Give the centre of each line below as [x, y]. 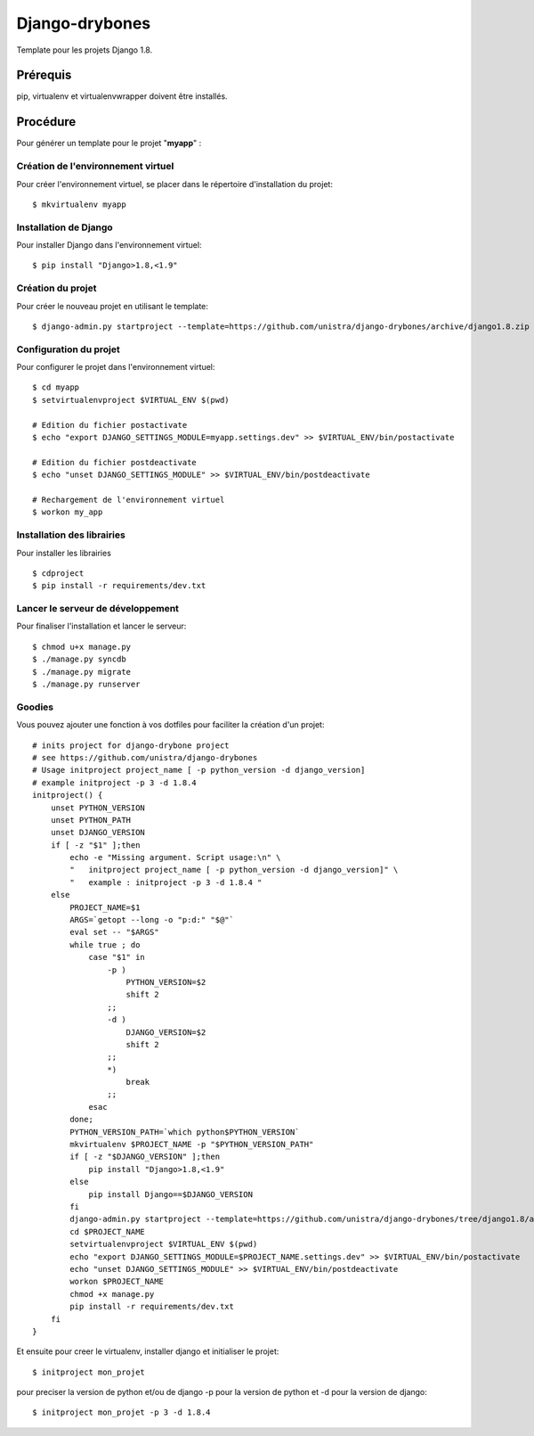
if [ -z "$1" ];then [95, 845]
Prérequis [44, 75]
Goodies [35, 707]
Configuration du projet [68, 349]
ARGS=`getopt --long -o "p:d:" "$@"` [152, 920]
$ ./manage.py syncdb [79, 659]
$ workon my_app [68, 512]
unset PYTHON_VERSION [98, 808]
